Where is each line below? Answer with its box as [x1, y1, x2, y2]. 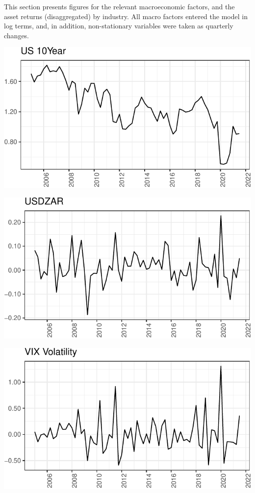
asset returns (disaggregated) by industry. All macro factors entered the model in [4, 11, 248, 21]
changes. [4, 30, 29, 40]
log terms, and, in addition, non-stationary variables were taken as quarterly [4, 21, 233, 31]
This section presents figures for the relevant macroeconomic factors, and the [4, 1, 235, 11]
